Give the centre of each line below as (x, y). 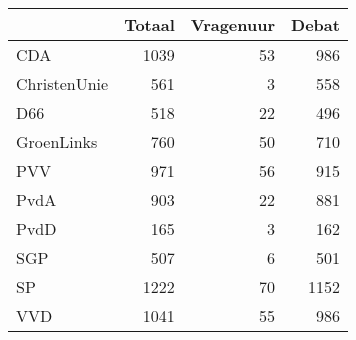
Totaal (149, 24)
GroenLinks (57, 141)
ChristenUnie (62, 83)
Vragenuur (233, 24)
